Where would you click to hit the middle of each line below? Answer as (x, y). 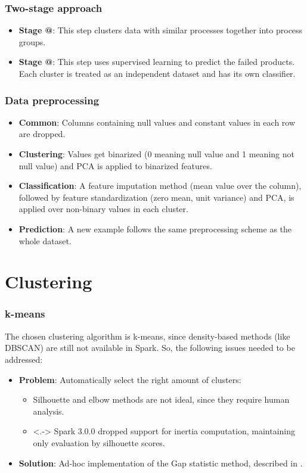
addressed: (24, 359)
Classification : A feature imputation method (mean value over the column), (160, 186)
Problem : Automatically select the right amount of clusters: (130, 379)
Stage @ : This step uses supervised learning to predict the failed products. (157, 62)
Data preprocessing (52, 100)
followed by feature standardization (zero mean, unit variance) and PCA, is (156, 197)
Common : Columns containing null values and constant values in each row (157, 122)
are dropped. (42, 134)
